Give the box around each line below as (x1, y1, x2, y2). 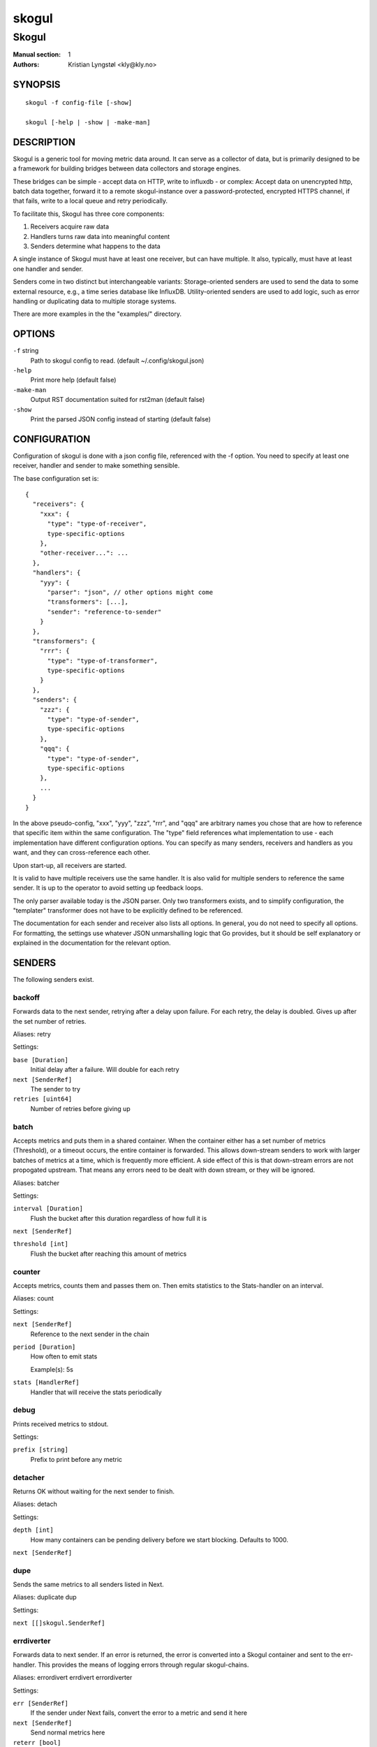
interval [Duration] (13, 1205, 84, 1212)
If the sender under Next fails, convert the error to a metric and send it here (30, 1709, 248, 1717)
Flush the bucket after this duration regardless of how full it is (30, 1214, 207, 1222)
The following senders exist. (13, 976, 94, 984)
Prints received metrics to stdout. (13, 1419, 109, 1428)
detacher (13, 1472, 45, 1482)
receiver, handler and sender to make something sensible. (13, 461, 180, 470)
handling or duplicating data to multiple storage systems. (13, 297, 177, 305)
